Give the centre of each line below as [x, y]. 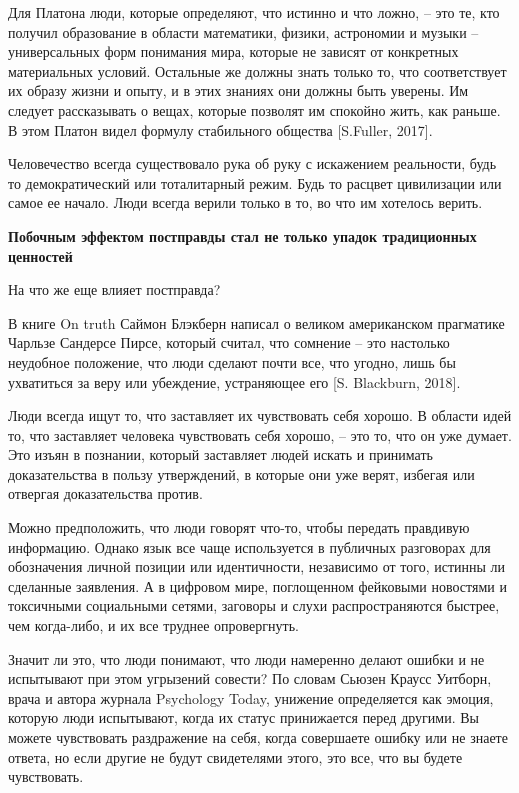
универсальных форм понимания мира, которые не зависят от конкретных [233, 51]
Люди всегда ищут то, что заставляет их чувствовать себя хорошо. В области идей [260, 415]
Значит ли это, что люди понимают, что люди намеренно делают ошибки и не [246, 658]
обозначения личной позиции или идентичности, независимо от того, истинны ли [257, 566]
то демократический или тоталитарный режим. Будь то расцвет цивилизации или [255, 182]
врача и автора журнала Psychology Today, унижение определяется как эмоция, [251, 697]
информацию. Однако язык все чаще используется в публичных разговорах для [249, 546]
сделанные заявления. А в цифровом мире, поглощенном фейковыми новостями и [257, 585]
